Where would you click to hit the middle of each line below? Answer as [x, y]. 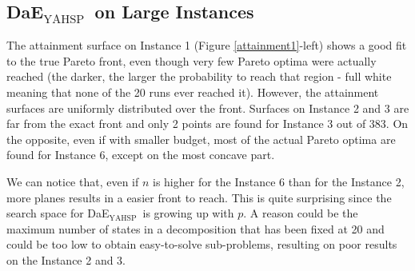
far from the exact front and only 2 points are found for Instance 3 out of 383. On [207, 124]
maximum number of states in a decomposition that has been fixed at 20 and [196, 228]
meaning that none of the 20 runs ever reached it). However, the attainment [193, 92]
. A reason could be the [301, 213]
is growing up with [188, 213]
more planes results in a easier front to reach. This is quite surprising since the [199, 197]
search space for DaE [58, 213]
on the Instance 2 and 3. [66, 259]
